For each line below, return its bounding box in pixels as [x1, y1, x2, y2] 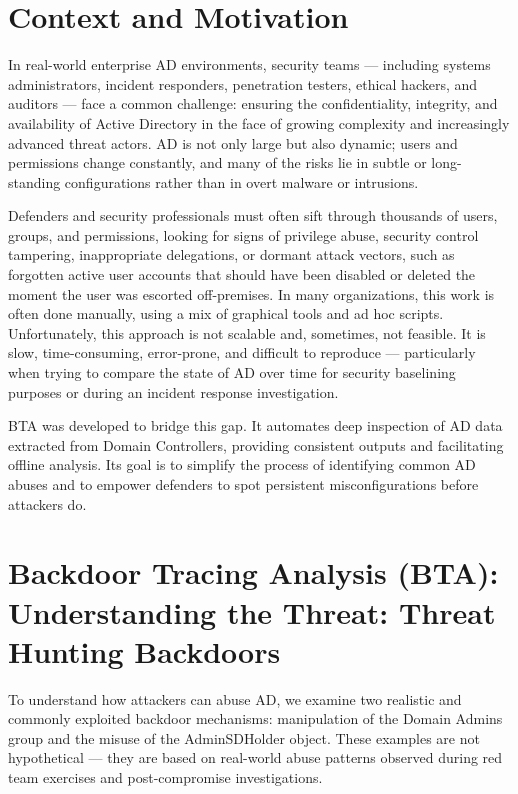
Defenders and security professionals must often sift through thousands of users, [8, 205, 498, 226]
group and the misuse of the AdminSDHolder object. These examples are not [8, 727, 480, 748]
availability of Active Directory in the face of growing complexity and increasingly [8, 112, 510, 133]
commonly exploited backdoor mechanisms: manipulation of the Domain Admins [8, 708, 503, 729]
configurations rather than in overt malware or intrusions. [64, 171, 419, 192]
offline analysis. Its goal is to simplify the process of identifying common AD [8, 454, 476, 475]
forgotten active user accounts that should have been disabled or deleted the [8, 264, 476, 285]
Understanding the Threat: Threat [8, 591, 496, 632]
